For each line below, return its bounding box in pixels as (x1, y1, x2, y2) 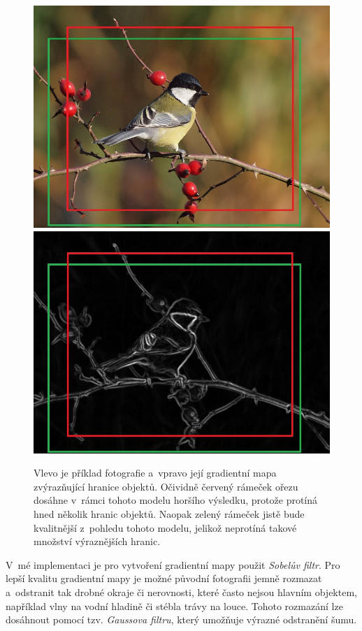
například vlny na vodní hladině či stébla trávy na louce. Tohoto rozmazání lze (6, 598, 343, 613)
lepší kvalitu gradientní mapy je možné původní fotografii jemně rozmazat (6, 571, 322, 586)
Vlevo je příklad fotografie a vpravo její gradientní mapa (34, 465, 277, 480)
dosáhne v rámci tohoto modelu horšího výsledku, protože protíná (34, 493, 318, 507)
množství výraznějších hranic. (34, 534, 161, 549)
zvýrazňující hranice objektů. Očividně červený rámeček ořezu (34, 479, 298, 493)
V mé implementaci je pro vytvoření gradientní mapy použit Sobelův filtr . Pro (6, 557, 340, 572)
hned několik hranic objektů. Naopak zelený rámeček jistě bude (34, 506, 305, 521)
